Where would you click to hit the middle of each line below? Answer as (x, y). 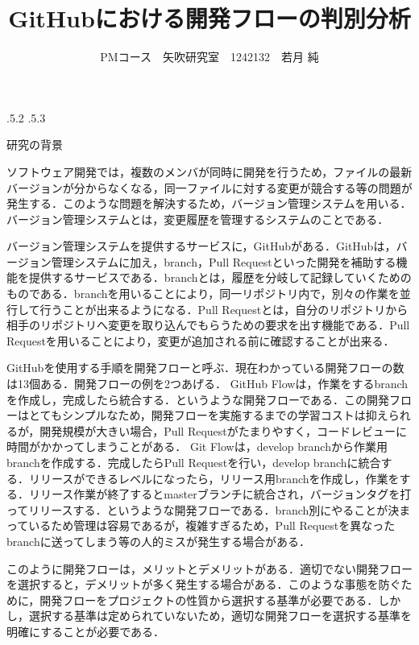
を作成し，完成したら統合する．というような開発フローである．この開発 (198, 399)
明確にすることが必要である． (85, 631)
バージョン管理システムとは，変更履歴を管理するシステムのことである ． (198, 219)
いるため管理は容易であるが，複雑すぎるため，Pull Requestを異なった (212, 525)
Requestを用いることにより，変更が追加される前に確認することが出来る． (201, 340)
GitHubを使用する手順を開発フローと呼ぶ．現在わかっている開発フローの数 (205, 368)
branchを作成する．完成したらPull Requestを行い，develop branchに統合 (194, 462)
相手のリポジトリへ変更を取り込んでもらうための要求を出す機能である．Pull (208, 325)
